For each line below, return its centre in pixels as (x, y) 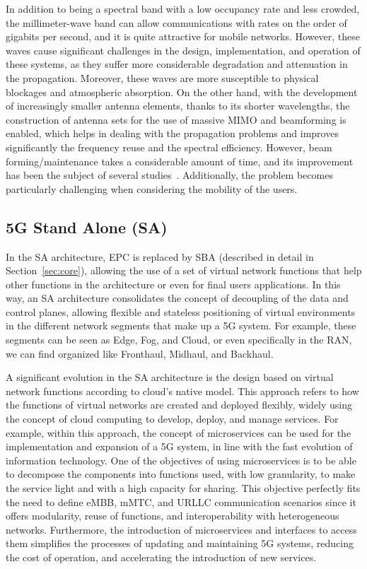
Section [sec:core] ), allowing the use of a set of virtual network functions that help (184, 270)
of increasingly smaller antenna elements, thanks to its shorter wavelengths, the (178, 106)
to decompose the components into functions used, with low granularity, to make (181, 474)
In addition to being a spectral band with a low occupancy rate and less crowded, (183, 8)
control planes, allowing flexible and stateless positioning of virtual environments (181, 311)
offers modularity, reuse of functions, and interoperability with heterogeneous (173, 516)
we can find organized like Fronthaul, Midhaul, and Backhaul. (140, 353)
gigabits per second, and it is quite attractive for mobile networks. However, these (183, 36)
